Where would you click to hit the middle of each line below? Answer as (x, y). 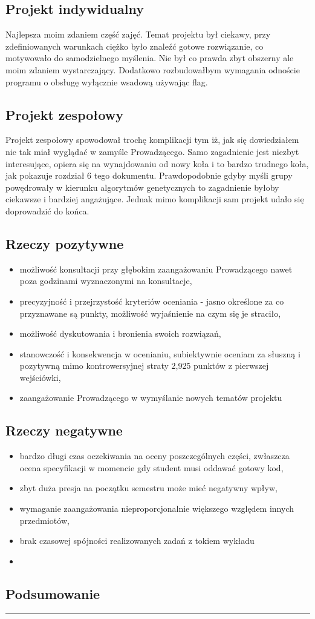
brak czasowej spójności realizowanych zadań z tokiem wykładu (137, 541)
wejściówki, (40, 377)
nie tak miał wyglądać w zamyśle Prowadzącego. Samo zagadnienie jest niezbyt (152, 151)
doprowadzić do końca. (47, 210)
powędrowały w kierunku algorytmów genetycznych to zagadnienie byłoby (142, 187)
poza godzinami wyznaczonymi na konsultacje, (106, 281)
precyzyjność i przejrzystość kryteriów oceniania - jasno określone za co (152, 301)
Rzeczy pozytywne (65, 243)
